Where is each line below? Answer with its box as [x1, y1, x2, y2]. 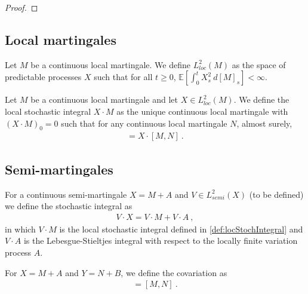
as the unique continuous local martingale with [116, 105, 288, 117]
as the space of [232, 58, 286, 71]
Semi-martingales [5, 160, 113, 178]
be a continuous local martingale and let [30, 93, 178, 106]
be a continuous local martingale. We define [30, 58, 191, 71]
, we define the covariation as [121, 266, 227, 278]
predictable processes [5, 71, 82, 83]
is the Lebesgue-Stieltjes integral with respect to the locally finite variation [23, 234, 298, 247]
